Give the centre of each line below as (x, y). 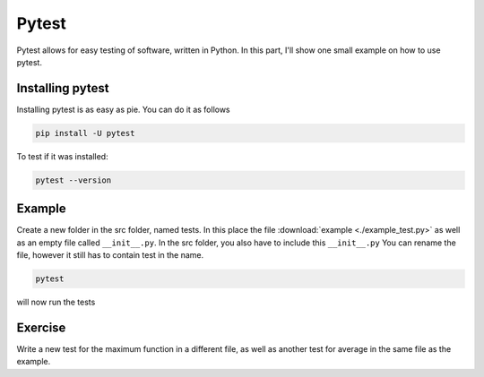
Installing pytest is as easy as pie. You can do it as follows (123, 109)
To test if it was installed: (62, 156)
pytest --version (73, 180)
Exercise (41, 327)
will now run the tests (56, 302)
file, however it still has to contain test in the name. (110, 255)
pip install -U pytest (85, 133)
